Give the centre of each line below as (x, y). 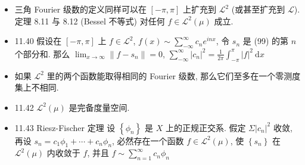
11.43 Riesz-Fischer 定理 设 (65, 127)
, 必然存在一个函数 (148, 140)
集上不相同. (37, 87)
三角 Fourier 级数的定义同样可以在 (80, 9)
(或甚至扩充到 (258, 9)
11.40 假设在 (38, 41)
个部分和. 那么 (42, 53)
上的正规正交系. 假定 (206, 127)
